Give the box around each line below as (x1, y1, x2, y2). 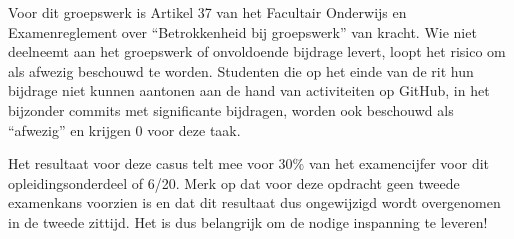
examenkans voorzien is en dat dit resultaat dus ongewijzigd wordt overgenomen (8, 192, 501, 213)
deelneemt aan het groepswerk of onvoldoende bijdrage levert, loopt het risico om (8, 41, 506, 62)
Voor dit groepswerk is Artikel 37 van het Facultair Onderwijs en (8, 2, 407, 22)
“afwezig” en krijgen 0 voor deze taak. (8, 119, 241, 140)
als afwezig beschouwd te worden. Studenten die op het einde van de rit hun (8, 60, 474, 81)
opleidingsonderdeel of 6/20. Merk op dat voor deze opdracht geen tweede (8, 172, 460, 193)
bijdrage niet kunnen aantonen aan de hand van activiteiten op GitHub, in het (8, 80, 490, 101)
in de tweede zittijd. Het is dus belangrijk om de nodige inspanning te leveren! (8, 211, 488, 232)
